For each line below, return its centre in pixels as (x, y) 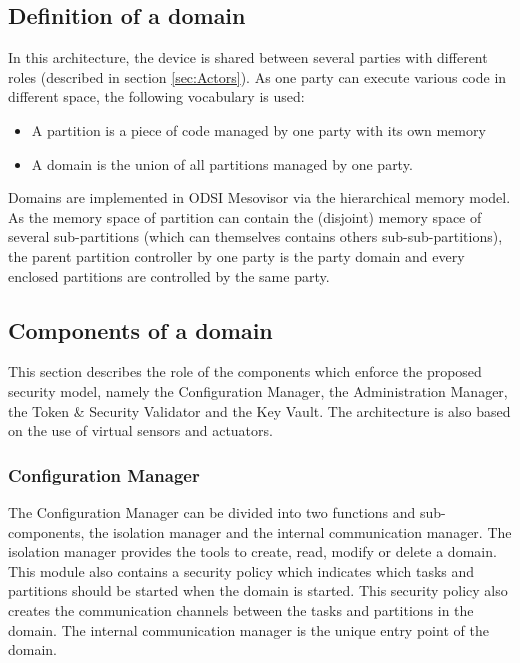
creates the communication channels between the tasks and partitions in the (241, 609)
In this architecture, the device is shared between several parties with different (248, 57)
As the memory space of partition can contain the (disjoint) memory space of (245, 216)
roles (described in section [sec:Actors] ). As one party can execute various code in (257, 76)
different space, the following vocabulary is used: (156, 96)
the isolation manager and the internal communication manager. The (300, 531)
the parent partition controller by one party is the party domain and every (236, 255)
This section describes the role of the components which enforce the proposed (245, 371)
